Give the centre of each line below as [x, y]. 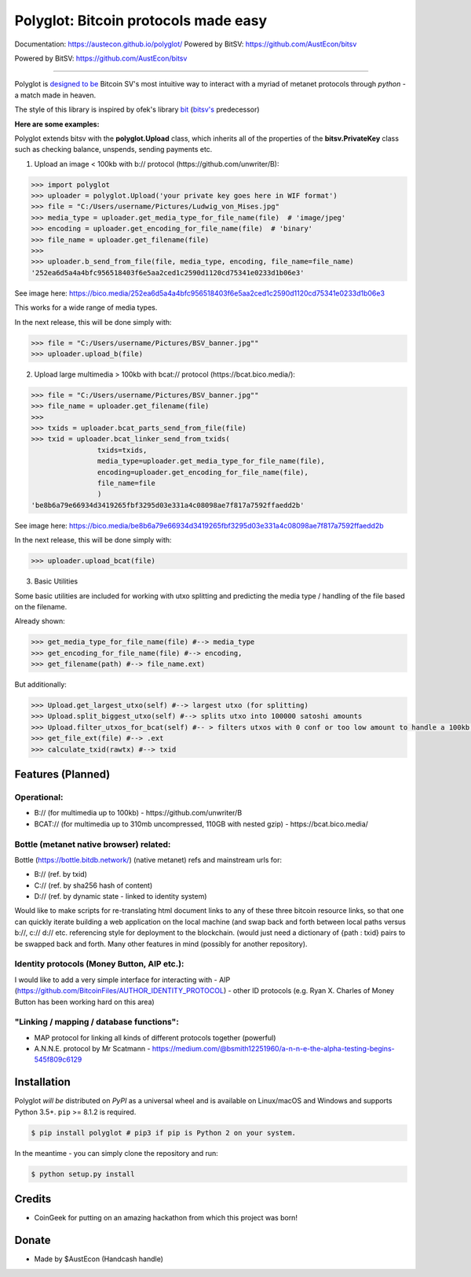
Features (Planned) [62, 775]
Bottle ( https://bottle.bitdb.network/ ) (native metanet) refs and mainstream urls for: [148, 859]
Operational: [39, 797]
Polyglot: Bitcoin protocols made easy [141, 20]
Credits [33, 1199]
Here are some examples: [57, 124]
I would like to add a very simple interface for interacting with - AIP [122, 980]
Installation [42, 1082]
